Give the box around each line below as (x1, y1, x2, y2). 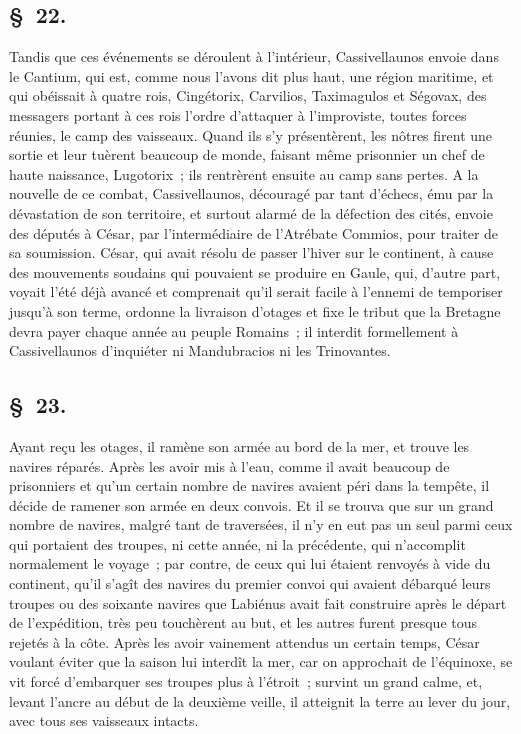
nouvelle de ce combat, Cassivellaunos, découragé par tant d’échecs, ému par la (9, 183, 494, 204)
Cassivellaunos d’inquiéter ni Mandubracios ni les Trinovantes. (9, 340, 391, 361)
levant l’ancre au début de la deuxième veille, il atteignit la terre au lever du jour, (9, 690, 511, 711)
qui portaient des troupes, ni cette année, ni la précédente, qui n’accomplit (9, 533, 466, 554)
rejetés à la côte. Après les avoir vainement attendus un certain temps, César (9, 631, 480, 652)
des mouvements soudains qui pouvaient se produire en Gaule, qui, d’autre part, (9, 261, 501, 282)
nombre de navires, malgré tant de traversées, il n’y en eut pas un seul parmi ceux (9, 514, 513, 535)
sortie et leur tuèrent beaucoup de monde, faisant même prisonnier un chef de (9, 144, 485, 165)
